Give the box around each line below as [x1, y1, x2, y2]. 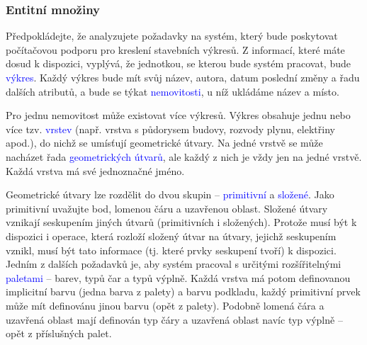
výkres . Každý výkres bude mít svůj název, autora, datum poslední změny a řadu [6, 70, 360, 84]
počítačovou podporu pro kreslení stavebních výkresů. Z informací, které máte [6, 42, 345, 57]
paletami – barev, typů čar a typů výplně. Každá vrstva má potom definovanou [6, 270, 351, 285]
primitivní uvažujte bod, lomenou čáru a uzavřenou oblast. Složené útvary [6, 200, 328, 215]
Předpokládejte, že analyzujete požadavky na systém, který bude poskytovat [6, 28, 338, 43]
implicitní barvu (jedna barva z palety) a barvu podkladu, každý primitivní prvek [6, 284, 361, 299]
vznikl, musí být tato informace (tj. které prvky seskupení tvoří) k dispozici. [6, 242, 337, 257]
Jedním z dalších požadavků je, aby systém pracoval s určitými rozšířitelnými [6, 256, 341, 271]
